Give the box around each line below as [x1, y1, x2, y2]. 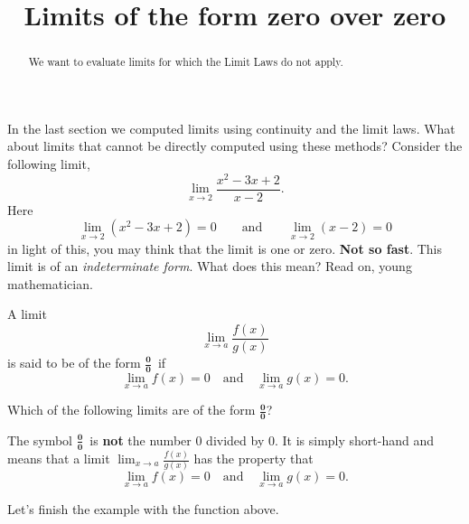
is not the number [89, 430, 192, 449]
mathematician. [7, 274, 93, 293]
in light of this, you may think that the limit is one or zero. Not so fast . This [7, 239, 443, 257]
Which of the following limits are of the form [7, 400, 256, 419]
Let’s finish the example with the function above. [7, 499, 279, 518]
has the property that [193, 449, 314, 468]
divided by [206, 430, 265, 449]
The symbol [7, 430, 73, 449]
